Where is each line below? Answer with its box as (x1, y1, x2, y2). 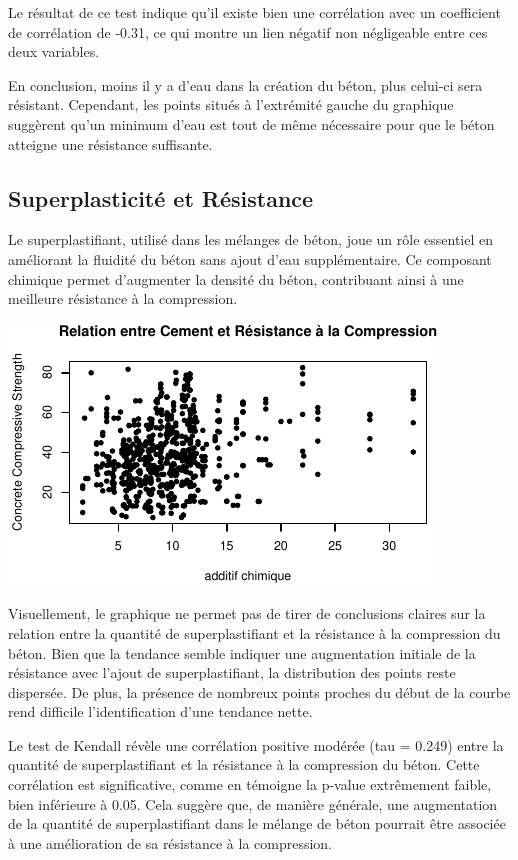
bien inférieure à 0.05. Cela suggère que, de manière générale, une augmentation (8, 793, 498, 814)
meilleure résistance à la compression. (8, 288, 238, 309)
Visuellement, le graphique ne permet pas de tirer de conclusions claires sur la (8, 603, 486, 624)
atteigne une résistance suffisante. (8, 133, 213, 154)
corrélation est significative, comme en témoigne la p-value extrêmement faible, (8, 774, 492, 795)
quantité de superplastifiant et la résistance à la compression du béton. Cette (8, 754, 480, 775)
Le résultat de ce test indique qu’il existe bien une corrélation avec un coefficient (8, 2, 501, 22)
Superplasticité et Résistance (8, 182, 314, 213)
